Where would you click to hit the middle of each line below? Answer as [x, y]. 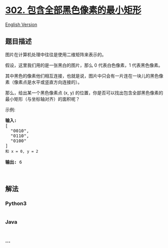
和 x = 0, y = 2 [22, 151]
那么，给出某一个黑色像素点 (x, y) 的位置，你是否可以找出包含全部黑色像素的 [84, 93]
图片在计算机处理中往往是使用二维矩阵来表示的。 [56, 54]
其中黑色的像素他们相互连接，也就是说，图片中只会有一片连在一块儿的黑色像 [84, 76]
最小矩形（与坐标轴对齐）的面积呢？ [43, 99]
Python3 [16, 203]
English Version [21, 24]
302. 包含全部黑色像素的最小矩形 [73, 10]
